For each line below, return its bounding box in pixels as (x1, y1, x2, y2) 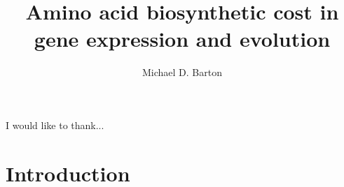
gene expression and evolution (34, 24, 331, 53)
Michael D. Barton (142, 65, 222, 80)
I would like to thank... (6, 117, 104, 132)
